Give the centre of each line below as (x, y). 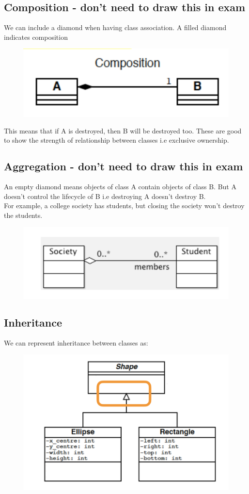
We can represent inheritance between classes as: (76, 343)
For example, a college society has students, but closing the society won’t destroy (124, 206)
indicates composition (36, 37)
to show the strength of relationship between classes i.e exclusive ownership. (117, 140)
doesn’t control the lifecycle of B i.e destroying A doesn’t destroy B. (105, 196)
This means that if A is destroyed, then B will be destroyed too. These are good (123, 130)
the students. (23, 215)
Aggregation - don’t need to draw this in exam (124, 166)
